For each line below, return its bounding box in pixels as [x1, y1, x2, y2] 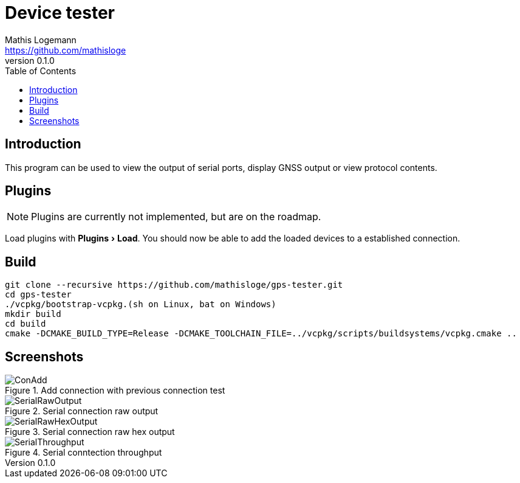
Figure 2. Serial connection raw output [5, 406, 159, 417]
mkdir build [5, 309, 61, 319]
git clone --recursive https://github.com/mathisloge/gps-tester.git [5, 280, 343, 290]
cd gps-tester [5, 290, 72, 300]
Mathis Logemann [5, 34, 77, 45]
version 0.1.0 [5, 55, 55, 66]
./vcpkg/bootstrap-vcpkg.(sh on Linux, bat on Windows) [5, 299, 276, 310]
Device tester [5, 2, 115, 23]
